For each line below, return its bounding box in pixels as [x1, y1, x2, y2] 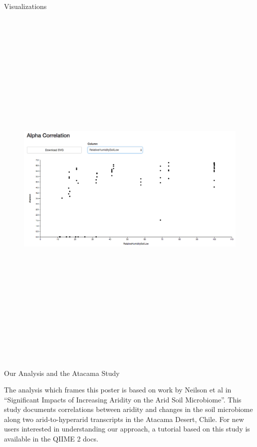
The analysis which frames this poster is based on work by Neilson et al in [4, 384, 232, 395]
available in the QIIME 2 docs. [4, 433, 98, 444]
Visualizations [4, 1, 47, 11]
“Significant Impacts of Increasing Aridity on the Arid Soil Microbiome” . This [4, 394, 242, 404]
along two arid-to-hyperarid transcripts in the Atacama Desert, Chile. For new [4, 413, 244, 424]
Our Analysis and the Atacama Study [4, 367, 120, 378]
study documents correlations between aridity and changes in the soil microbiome [4, 404, 253, 414]
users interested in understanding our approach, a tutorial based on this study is [4, 423, 250, 434]
